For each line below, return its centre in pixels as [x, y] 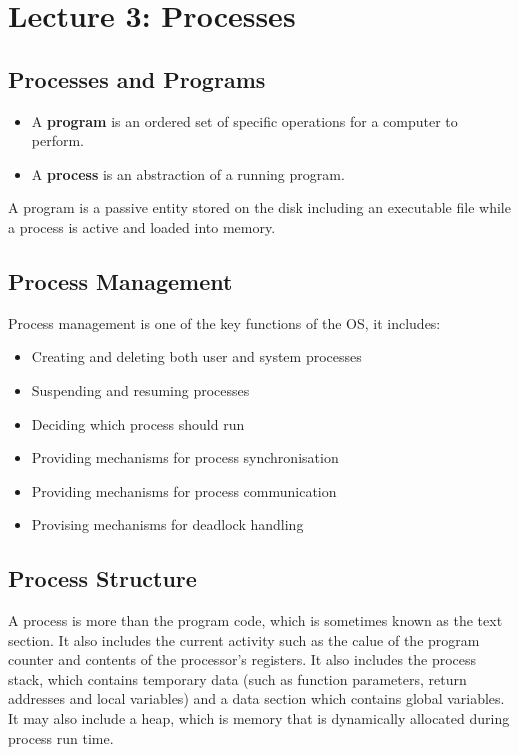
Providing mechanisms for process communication [184, 490]
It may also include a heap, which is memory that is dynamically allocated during [259, 718]
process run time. [61, 737]
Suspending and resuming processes [140, 389]
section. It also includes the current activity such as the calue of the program [244, 639]
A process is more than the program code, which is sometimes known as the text [255, 620]
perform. [58, 140]
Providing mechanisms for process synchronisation [185, 457]
